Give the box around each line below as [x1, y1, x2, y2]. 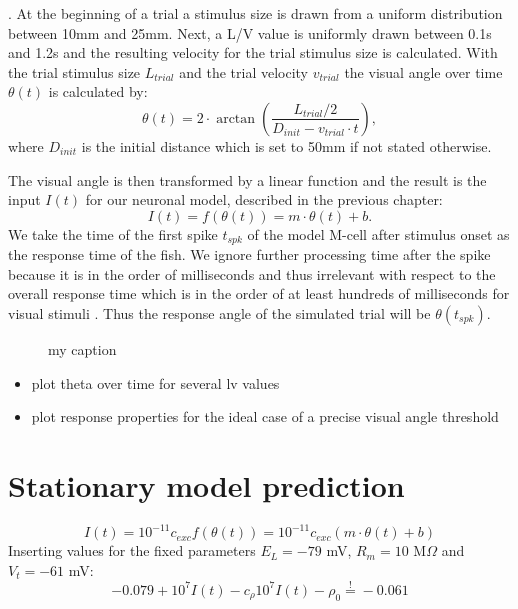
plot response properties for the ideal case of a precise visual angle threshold [31, 406, 499, 427]
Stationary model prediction [8, 464, 405, 505]
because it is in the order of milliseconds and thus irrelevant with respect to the [8, 263, 496, 284]
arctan [216, 111, 256, 126]
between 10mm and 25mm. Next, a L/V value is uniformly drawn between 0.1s [8, 22, 492, 43]
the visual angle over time [344, 61, 503, 82]
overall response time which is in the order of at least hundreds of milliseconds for [8, 283, 510, 304]
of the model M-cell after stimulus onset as [247, 223, 510, 244]
